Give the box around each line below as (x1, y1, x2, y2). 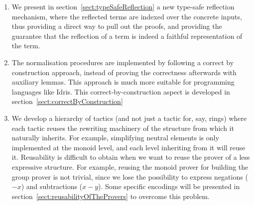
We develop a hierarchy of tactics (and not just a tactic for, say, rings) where (11, 112, 247, 123)
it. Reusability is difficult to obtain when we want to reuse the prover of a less (11, 152, 250, 162)
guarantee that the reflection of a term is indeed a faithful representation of (11, 30, 243, 41)
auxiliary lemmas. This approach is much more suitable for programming (11, 77, 235, 87)
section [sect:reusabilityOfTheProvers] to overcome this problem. (11, 191, 210, 201)
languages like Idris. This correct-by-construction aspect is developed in (11, 86, 230, 97)
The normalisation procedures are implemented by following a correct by (11, 57, 234, 67)
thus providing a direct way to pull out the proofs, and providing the (11, 21, 222, 31)
